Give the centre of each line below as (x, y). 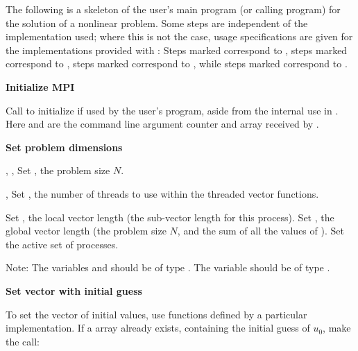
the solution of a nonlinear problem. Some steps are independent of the (157, 23)
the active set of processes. (62, 244)
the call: (23, 341)
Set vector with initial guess (74, 290)
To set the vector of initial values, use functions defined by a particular (156, 314)
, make (337, 328)
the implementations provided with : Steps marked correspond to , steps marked (177, 50)
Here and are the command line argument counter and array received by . (162, 124)
